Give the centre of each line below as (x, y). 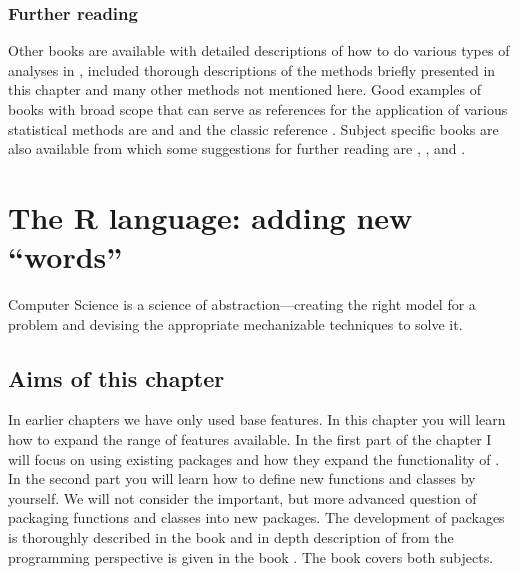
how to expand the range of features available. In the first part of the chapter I (250, 439)
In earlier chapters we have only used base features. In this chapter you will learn (257, 419)
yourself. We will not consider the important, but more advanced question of (242, 497)
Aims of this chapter (116, 377)
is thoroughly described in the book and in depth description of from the (231, 537)
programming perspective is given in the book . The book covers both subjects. (251, 556)
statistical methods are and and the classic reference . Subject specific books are (253, 128)
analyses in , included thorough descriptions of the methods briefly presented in (252, 69)
